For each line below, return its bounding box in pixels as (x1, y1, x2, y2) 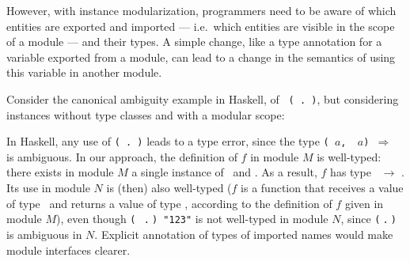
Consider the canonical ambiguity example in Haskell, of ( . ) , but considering (6, 90, 399, 107)
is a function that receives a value (241, 180, 404, 196)
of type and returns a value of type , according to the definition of (6, 195, 332, 211)
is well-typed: (317, 148, 382, 165)
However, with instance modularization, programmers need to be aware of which (6, 2, 397, 18)
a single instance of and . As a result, (131, 164, 317, 180)
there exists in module (6, 164, 114, 180)
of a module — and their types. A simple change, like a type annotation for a (6, 33, 382, 50)
